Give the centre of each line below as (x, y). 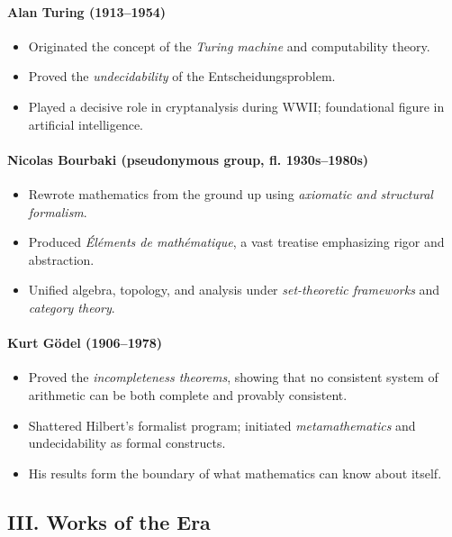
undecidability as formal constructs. (127, 443)
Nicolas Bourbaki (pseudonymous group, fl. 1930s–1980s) (188, 159)
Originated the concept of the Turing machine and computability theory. (229, 46)
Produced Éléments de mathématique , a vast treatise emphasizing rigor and (236, 242)
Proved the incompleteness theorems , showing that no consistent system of (233, 377)
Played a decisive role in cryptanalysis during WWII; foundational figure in (236, 106)
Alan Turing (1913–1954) (86, 11)
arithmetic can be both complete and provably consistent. (188, 394)
